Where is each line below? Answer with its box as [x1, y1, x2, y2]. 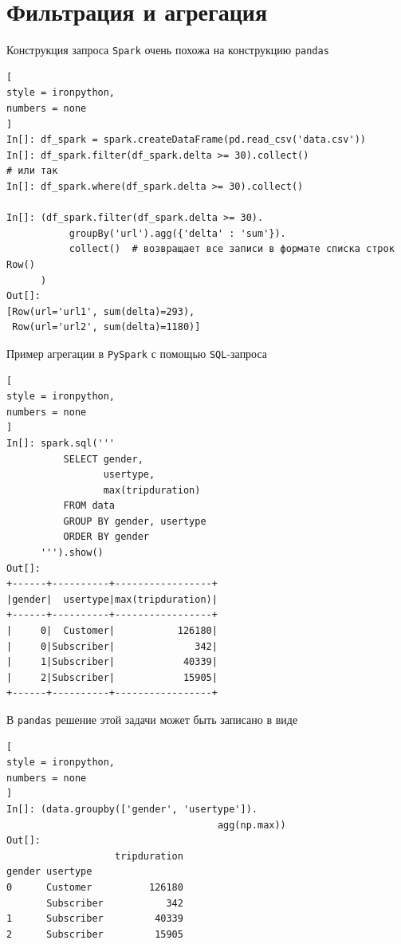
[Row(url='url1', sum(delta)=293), [6, 305, 195, 317]
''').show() [40, 547, 104, 559]
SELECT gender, [63, 453, 143, 465]
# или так [6, 165, 58, 177]
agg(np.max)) [217, 819, 286, 831]
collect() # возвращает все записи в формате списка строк [69, 243, 395, 255]
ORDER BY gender [63, 531, 149, 543]
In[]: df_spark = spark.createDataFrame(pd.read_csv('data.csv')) [6, 134, 367, 146]
